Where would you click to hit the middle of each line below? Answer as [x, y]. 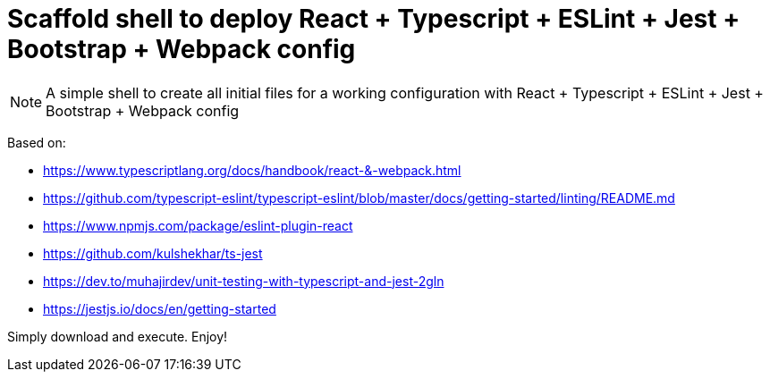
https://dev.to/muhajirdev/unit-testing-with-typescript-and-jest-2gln [244, 281]
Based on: [37, 142]
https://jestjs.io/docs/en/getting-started [160, 308]
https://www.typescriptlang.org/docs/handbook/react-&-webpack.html [252, 170]
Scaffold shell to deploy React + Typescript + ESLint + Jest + [374, 19]
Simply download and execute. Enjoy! [118, 336]
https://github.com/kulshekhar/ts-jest [153, 253]
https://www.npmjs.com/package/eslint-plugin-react [198, 225]
